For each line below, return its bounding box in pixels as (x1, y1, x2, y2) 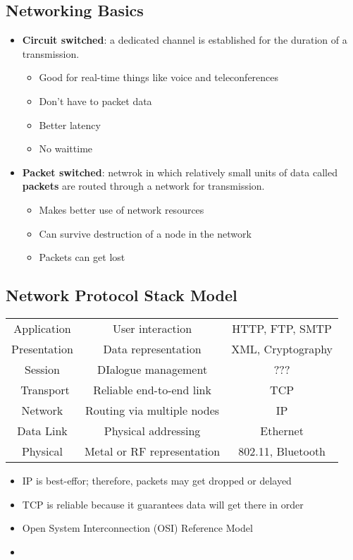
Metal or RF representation (84, 442, 221, 459)
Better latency (39, 117, 101, 132)
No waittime (39, 141, 93, 156)
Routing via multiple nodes (85, 401, 220, 418)
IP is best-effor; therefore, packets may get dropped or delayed (22, 473, 292, 487)
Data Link (17, 422, 68, 439)
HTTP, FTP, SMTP (232, 319, 333, 336)
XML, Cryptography (231, 340, 333, 357)
